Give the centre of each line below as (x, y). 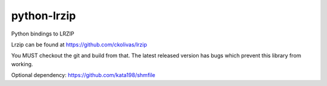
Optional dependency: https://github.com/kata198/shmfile (83, 75)
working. (22, 64)
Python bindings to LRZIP (43, 34)
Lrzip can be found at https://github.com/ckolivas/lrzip (79, 45)
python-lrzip (44, 16)
